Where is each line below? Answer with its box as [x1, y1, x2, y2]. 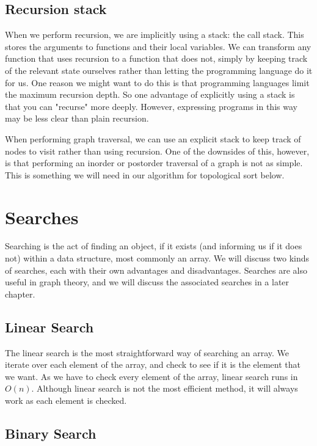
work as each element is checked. [5, 394, 127, 406]
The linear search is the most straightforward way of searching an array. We [5, 346, 290, 359]
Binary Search [5, 423, 97, 442]
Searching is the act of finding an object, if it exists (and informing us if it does [5, 239, 302, 252]
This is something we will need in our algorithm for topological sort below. [5, 168, 285, 181]
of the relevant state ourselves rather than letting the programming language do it [5, 64, 313, 76]
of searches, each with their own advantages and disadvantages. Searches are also [5, 263, 307, 276]
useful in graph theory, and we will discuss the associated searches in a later [5, 276, 290, 288]
